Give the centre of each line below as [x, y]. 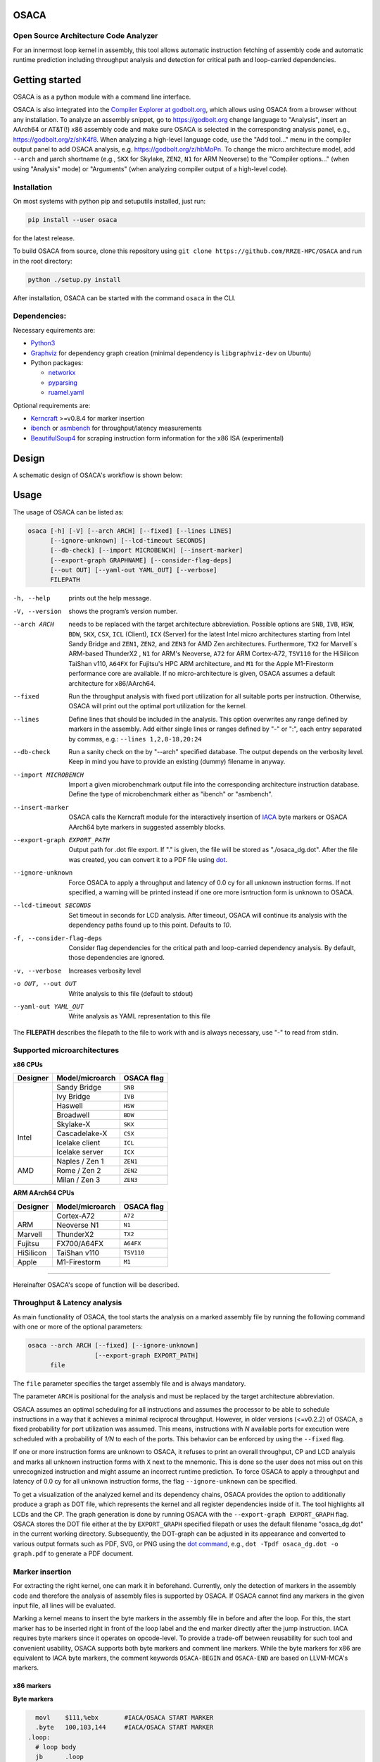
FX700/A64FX [80, 1243]
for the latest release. [44, 238]
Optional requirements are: [52, 405]
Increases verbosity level [105, 971]
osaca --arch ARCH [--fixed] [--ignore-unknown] [113, 1345]
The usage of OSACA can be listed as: [69, 512]
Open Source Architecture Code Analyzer [85, 36]
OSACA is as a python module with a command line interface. [102, 97]
